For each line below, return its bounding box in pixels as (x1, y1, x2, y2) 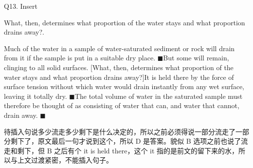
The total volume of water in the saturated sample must (74, 91, 243, 101)
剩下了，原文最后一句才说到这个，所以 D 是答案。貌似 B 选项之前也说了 (10, 136, 241, 146)
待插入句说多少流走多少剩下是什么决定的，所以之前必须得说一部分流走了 (4, 126, 235, 136)
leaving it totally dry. (4, 91, 67, 101)
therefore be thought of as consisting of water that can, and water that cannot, (4, 100, 239, 111)
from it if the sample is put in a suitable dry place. (4, 53, 156, 63)
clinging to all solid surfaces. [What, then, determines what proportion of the (4, 62, 234, 72)
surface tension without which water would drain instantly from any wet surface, (4, 81, 245, 92)
